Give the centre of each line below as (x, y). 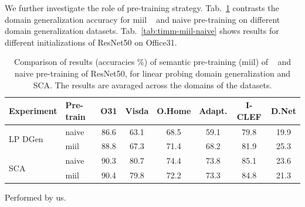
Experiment (33, 110)
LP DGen (26, 139)
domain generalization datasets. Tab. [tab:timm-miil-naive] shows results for (142, 31)
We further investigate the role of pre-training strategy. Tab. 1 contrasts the (142, 8)
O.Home (174, 110)
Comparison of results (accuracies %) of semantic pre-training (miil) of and (152, 62)
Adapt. (213, 110)
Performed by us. (35, 197)
